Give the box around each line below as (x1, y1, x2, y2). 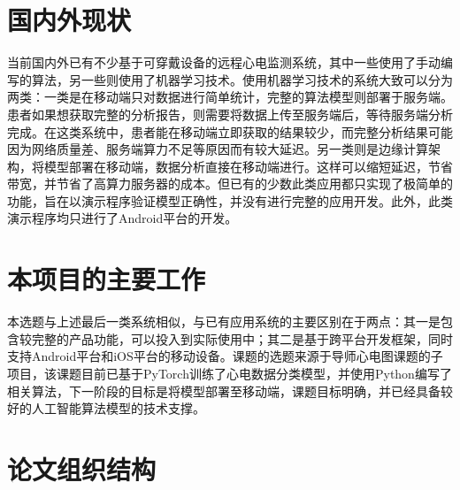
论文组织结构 (7, 450, 157, 486)
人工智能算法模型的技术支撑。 (31, 399, 205, 417)
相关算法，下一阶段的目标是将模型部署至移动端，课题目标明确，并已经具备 (7, 381, 441, 400)
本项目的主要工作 (7, 261, 206, 297)
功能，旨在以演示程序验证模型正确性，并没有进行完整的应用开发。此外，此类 (7, 191, 453, 210)
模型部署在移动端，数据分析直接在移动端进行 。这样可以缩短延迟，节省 (43, 157, 453, 175)
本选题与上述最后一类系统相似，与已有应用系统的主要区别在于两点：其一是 (7, 312, 441, 331)
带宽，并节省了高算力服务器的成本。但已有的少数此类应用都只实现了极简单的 (7, 174, 453, 193)
